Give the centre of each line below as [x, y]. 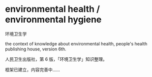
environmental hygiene [53, 19]
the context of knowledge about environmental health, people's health [76, 43]
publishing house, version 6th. [36, 49]
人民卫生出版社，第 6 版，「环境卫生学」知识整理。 [56, 59]
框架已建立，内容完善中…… [33, 70]
